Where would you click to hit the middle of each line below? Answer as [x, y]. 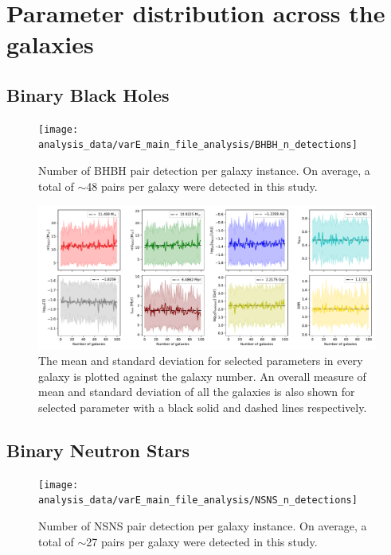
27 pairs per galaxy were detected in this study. [202, 541]
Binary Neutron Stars [98, 450]
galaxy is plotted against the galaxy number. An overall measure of [202, 376]
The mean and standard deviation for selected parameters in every [201, 361]
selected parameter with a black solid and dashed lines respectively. [203, 407]
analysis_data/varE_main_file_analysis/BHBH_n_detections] [198, 145]
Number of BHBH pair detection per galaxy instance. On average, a [204, 171]
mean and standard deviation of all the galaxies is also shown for [197, 392]
